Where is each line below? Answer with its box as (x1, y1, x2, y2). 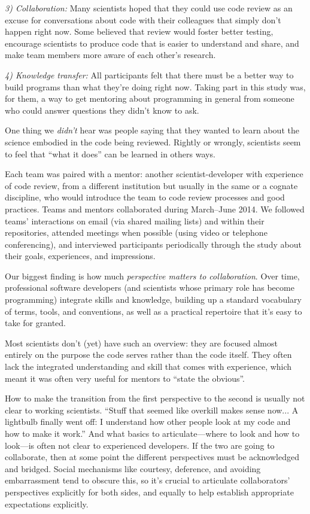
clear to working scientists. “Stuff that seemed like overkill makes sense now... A (5, 403, 299, 416)
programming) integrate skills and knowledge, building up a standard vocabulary (5, 293, 302, 306)
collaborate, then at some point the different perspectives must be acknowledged (5, 451, 299, 463)
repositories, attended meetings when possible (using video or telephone (5, 226, 268, 239)
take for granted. (5, 317, 66, 329)
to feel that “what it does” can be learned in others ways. (5, 147, 215, 160)
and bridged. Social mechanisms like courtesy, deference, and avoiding (5, 462, 261, 475)
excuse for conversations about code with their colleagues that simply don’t (5, 13, 281, 26)
